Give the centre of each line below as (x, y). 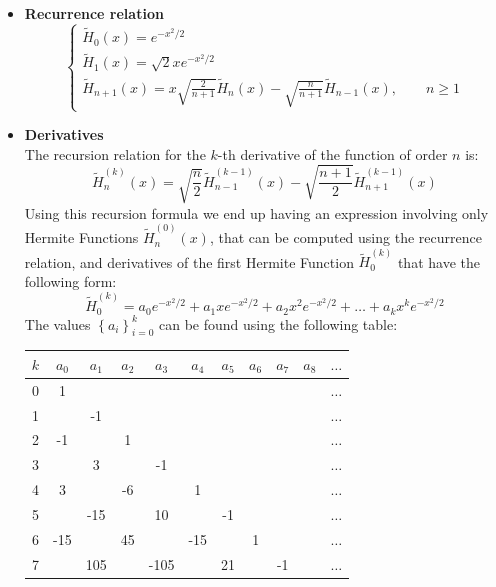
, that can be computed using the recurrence (345, 237)
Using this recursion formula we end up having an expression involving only (256, 212)
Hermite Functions (81, 237)
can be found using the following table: (278, 323)
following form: (70, 280)
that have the (438, 261)
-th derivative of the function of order (332, 153)
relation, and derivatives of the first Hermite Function (189, 261)
